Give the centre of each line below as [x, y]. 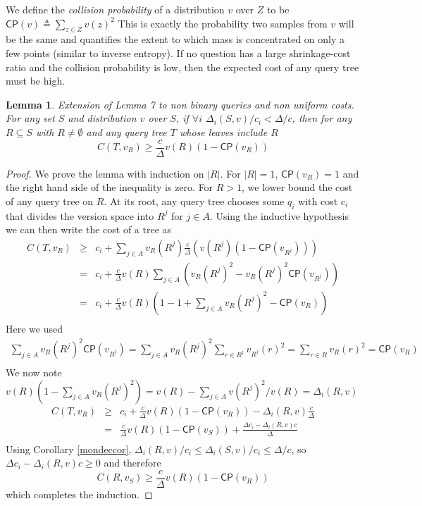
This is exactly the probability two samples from [223, 23]
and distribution [102, 118]
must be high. [36, 81]
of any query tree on [50, 200]
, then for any [322, 118]
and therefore [132, 463]
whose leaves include [223, 131]
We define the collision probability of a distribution [115, 9]
